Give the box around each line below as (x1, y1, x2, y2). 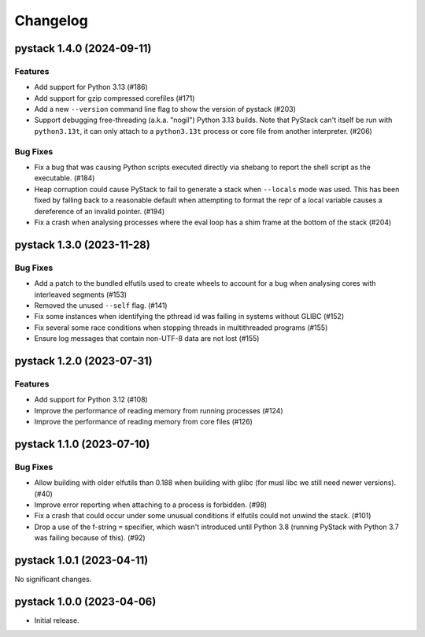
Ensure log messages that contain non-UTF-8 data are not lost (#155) (34, 334, 260, 343)
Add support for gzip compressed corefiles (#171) (34, 93, 195, 102)
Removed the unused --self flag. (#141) (34, 300, 168, 310)
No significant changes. (14, 575, 92, 584)
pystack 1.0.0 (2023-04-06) (14, 594, 157, 608)
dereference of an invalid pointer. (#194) (34, 206, 165, 216)
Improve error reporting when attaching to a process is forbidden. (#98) (34, 500, 268, 509)
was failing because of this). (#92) (34, 533, 146, 543)
